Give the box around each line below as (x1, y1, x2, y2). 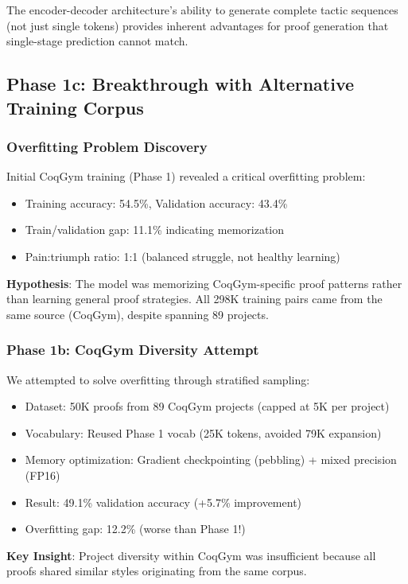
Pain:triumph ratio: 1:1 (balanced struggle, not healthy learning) (25, 247, 340, 264)
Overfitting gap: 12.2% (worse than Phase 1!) (25, 520, 246, 537)
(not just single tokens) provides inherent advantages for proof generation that (6, 17, 389, 33)
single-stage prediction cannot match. (6, 33, 188, 49)
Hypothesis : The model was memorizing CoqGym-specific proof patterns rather (6, 274, 402, 291)
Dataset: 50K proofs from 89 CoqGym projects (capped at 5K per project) (25, 398, 390, 415)
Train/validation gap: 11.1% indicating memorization (25, 221, 285, 238)
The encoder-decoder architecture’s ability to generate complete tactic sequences (6, 2, 398, 18)
